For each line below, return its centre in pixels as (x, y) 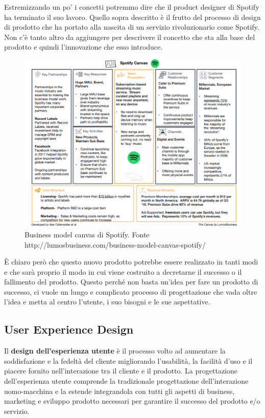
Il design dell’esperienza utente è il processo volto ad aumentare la (115, 351)
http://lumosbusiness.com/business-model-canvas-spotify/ (115, 244)
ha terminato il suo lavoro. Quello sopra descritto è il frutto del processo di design (132, 17)
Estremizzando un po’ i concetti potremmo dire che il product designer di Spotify (132, 7)
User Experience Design (69, 329)
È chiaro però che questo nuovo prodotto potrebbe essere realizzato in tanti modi (131, 262)
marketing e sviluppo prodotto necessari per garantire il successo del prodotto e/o (132, 401)
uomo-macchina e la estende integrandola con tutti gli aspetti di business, (119, 391)
